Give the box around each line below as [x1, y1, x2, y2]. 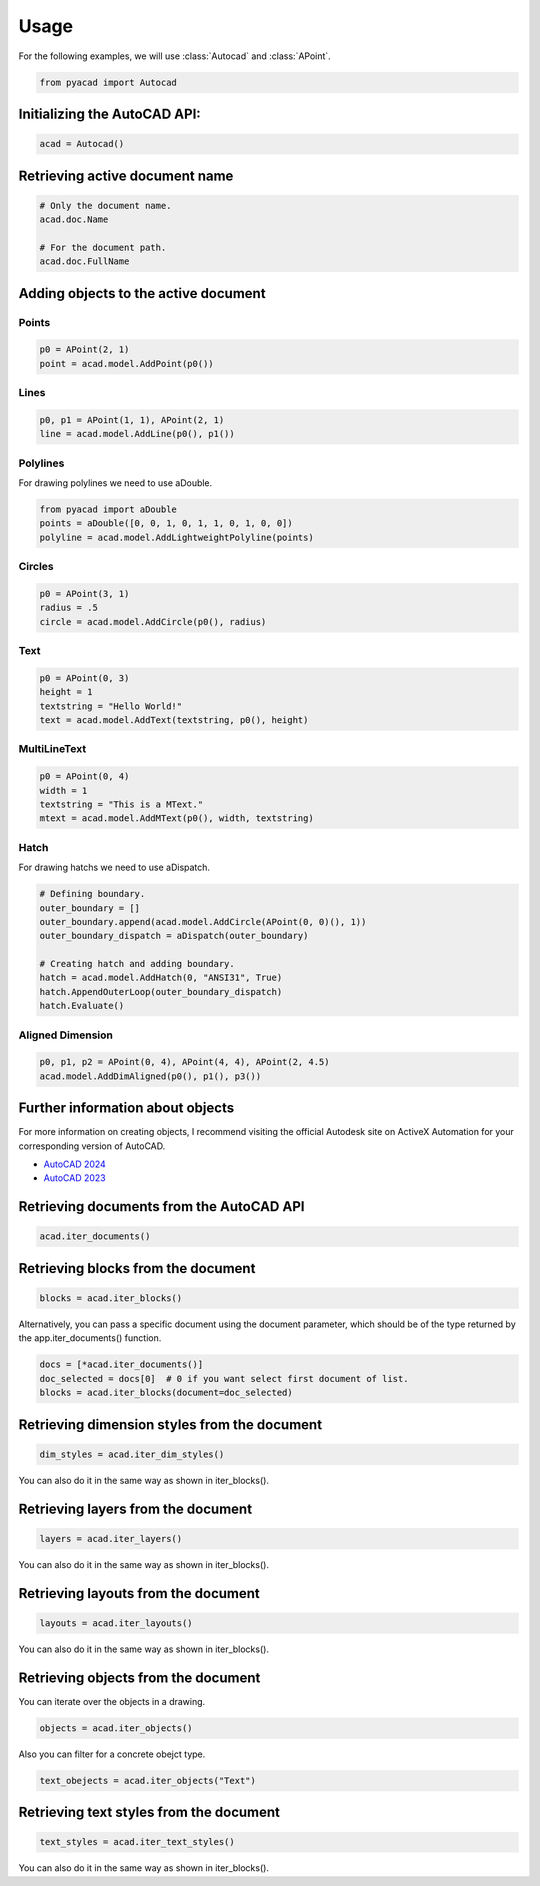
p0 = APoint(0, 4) [39, 771, 130, 782]
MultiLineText [18, 742, 87, 756]
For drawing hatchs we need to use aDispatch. [18, 861, 210, 874]
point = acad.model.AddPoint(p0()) [39, 358, 214, 369]
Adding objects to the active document [18, 285, 266, 302]
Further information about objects [18, 1100, 235, 1117]
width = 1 [39, 785, 88, 796]
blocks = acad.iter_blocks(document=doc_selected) [39, 1387, 294, 1399]
